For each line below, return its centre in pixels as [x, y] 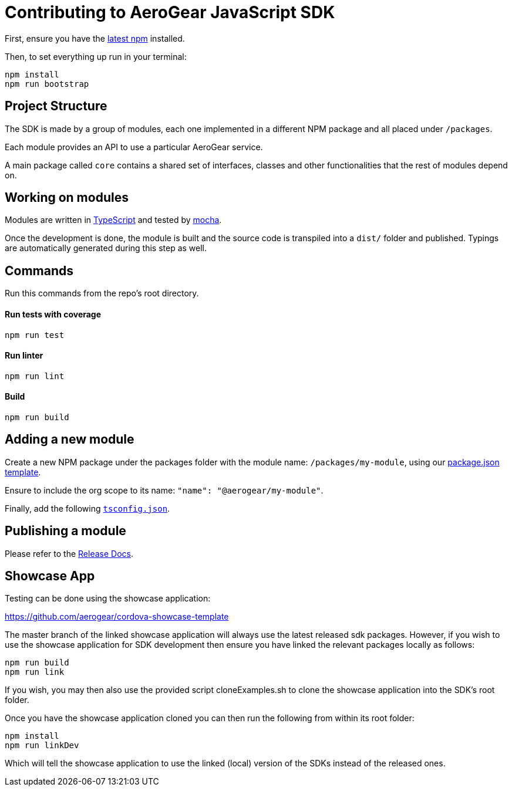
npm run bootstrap [47, 84]
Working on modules [67, 198]
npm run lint [35, 376]
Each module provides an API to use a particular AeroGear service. [134, 147]
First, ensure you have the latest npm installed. [95, 38]
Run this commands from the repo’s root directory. [102, 293]
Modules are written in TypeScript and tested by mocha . [113, 220]
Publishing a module [65, 531]
